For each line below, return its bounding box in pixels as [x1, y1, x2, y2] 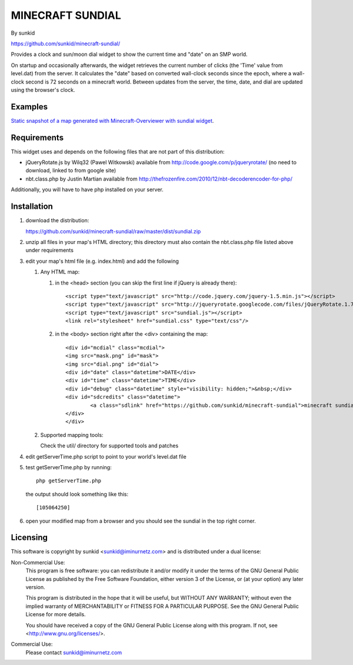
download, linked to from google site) [25, 167, 116, 174]
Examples [11, 102, 48, 112]
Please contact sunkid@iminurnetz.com [25, 649, 122, 656]
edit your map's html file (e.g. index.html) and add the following [25, 258, 179, 265]
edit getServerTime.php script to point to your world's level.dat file [25, 453, 187, 460]
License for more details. [25, 611, 86, 618]
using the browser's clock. [11, 86, 75, 93]
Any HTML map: [40, 268, 80, 276]
